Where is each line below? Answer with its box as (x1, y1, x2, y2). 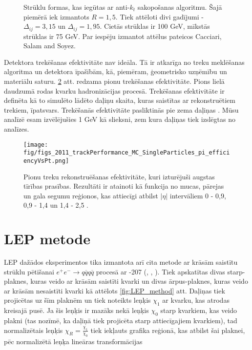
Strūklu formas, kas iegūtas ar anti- (23, 2, 130, 12)
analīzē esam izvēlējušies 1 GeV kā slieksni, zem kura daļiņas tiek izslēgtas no (4, 114, 235, 124)
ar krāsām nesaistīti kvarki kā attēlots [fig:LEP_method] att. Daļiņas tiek (4, 285, 225, 295)
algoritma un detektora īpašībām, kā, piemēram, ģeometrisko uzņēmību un (4, 66, 227, 77)
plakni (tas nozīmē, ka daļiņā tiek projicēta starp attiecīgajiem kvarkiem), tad (4, 315, 237, 326)
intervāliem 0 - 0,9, (169, 190, 226, 200)
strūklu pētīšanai (4, 266, 54, 276)
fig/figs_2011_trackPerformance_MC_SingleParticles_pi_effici (23, 149, 230, 156)
